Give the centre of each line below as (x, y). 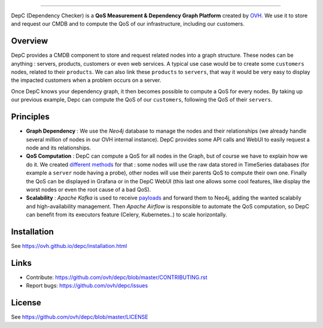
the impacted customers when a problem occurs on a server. (86, 80)
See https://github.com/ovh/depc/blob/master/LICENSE (80, 317)
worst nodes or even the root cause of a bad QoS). (89, 189)
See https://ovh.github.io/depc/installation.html (69, 246)
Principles (31, 117)
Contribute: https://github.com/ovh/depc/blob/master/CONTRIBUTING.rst (117, 277)
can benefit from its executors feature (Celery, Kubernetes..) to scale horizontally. (127, 214)
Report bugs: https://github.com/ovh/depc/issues (87, 286)
